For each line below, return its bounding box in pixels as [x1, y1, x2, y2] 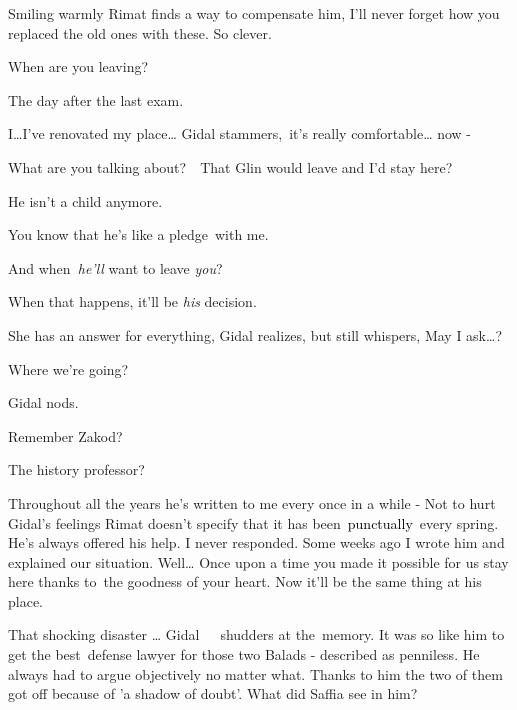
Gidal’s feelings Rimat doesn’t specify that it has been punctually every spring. [8, 512, 499, 533]
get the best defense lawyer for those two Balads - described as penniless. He [8, 644, 480, 665]
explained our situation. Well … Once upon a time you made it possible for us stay [8, 551, 509, 572]
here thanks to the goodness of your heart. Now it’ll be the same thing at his [8, 571, 482, 592]
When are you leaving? [8, 56, 149, 77]
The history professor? [8, 459, 145, 480]
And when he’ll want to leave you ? [8, 257, 223, 278]
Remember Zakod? [8, 425, 123, 446]
